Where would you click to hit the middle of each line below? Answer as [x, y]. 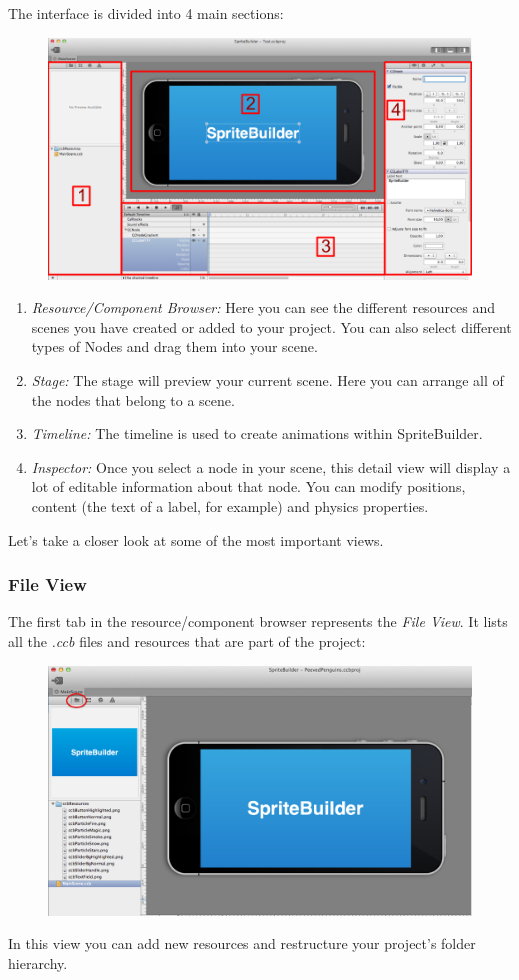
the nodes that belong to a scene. [133, 399]
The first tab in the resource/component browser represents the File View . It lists [258, 621]
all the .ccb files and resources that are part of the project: [187, 640]
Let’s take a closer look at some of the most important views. [196, 539]
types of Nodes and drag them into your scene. [174, 346]
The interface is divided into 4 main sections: [146, 13]
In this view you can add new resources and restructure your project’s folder [242, 943]
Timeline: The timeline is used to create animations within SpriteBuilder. [257, 433]
